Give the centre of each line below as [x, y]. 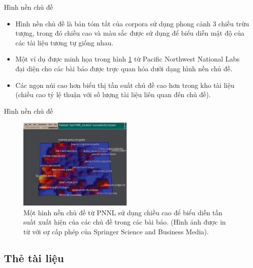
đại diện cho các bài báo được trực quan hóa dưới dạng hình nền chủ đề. [124, 68]
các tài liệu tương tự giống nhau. [64, 42]
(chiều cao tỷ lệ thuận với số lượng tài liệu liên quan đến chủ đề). [113, 94]
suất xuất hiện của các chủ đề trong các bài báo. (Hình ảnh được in [125, 222]
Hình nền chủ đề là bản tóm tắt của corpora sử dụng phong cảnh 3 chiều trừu [132, 23]
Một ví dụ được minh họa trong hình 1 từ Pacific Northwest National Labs [127, 59]
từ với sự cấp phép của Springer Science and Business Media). [116, 231]
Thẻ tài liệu [34, 258]
